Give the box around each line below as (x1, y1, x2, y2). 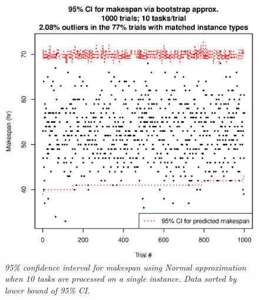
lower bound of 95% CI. (5, 284, 90, 296)
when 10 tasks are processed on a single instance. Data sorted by (5, 272, 237, 285)
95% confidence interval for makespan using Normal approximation (5, 261, 247, 273)
